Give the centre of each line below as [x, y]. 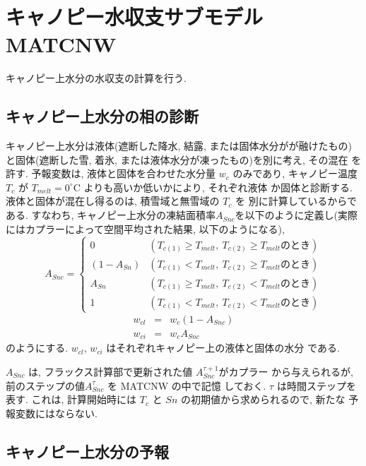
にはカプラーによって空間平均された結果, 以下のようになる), [145, 228]
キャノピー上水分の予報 [87, 451]
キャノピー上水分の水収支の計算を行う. [96, 78]
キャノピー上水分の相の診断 [102, 116]
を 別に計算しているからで [296, 201]
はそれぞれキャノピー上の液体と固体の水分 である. [223, 348]
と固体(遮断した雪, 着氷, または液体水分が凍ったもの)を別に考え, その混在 [177, 159]
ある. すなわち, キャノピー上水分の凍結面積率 [111, 215]
